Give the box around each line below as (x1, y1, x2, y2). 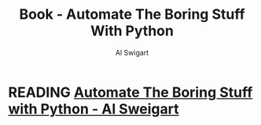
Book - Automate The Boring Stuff (19, 5, 245, 23)
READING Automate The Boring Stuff (8, 84, 253, 101)
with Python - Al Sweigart (8, 100, 179, 118)
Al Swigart (115, 48, 149, 57)
